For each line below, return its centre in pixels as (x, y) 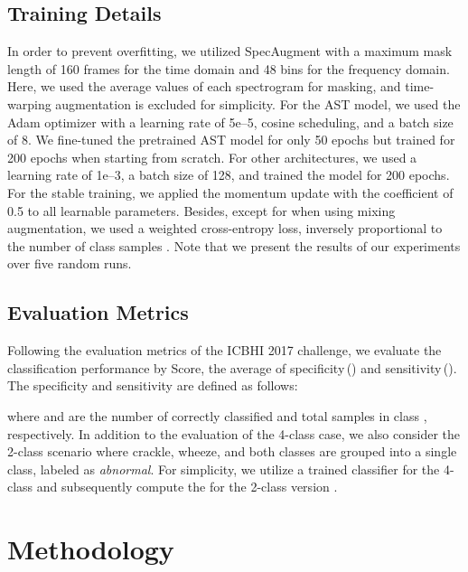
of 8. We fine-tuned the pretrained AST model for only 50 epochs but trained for (231, 140)
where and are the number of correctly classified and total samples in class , (217, 415)
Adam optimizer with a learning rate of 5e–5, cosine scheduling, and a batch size (230, 122)
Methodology (91, 549)
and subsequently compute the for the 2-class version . (187, 487)
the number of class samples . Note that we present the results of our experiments (234, 245)
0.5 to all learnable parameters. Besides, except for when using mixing (201, 210)
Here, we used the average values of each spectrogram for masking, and (204, 86)
